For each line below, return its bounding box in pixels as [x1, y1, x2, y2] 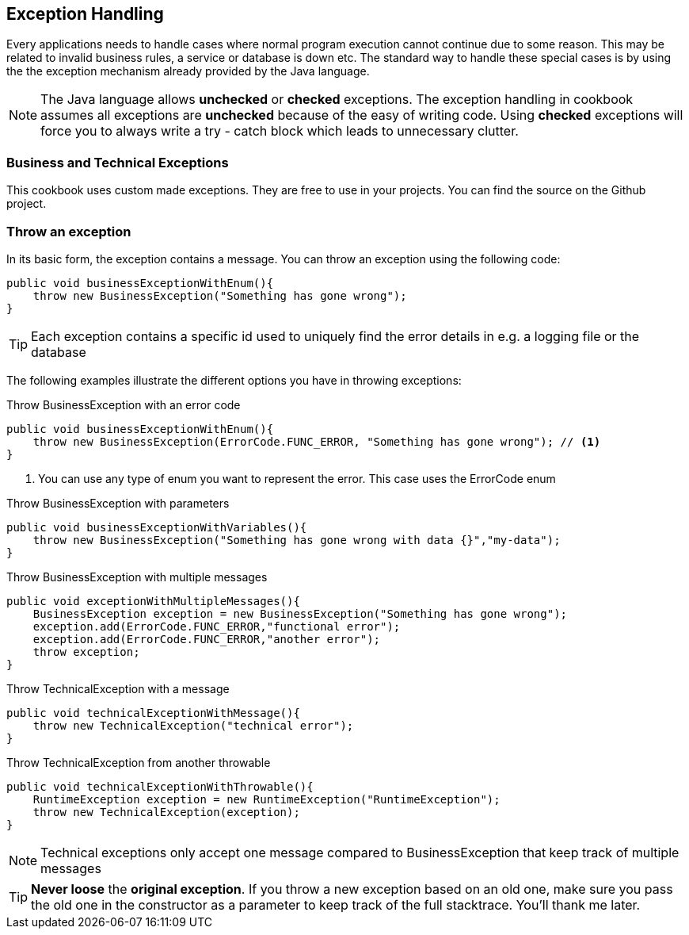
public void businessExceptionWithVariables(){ [6, 520, 307, 534]
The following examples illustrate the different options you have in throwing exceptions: [6, 373, 462, 387]
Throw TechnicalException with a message [6, 681, 230, 696]
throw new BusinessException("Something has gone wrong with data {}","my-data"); [32, 533, 561, 546]
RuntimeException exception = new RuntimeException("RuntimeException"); [32, 792, 501, 806]
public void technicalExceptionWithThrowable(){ [6, 780, 314, 793]
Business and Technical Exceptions [6, 154, 229, 171]
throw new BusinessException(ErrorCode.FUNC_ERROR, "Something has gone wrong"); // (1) [32, 435, 601, 448]
